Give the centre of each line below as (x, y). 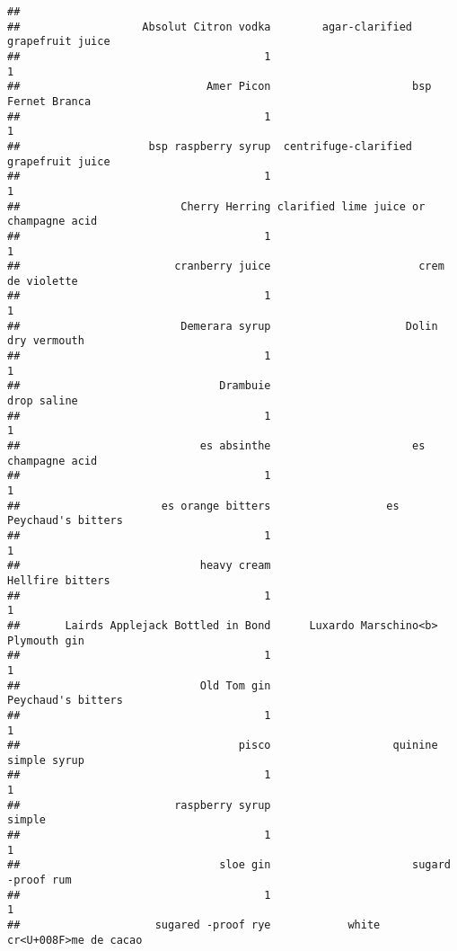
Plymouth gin (46, 640)
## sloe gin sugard (229, 865)
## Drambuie (139, 386)
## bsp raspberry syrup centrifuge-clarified (210, 146)
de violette (43, 281)
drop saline (43, 401)
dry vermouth (46, 341)
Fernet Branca (49, 101)
